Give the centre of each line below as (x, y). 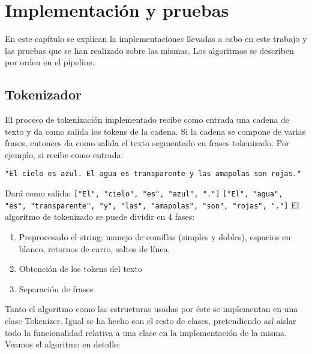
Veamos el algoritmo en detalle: (63, 344)
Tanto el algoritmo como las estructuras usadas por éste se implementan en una (151, 309)
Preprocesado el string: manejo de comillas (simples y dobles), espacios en (155, 237)
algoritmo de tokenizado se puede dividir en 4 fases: (100, 217)
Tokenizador (43, 94)
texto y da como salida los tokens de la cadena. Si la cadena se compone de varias (155, 131)
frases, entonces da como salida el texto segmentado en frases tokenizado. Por (147, 143)
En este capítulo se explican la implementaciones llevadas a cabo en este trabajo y (156, 39)
